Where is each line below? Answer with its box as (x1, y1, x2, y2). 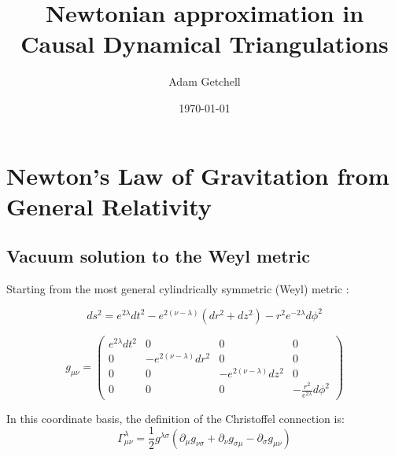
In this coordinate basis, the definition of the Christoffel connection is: (6, 410, 345, 426)
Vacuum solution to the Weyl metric (6, 244, 310, 268)
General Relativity (6, 189, 212, 222)
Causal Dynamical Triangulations (20, 28, 389, 60)
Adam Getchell (168, 73, 241, 90)
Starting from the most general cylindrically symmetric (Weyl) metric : (6, 281, 349, 297)
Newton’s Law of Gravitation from (6, 159, 389, 191)
